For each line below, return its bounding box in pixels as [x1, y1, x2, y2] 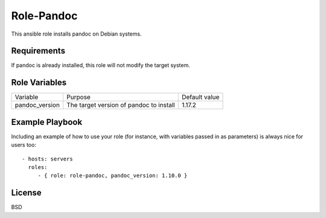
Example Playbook [11, 117, 83, 127]
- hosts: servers [22, 155, 73, 162]
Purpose [66, 93, 91, 101]
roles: [28, 164, 48, 171]
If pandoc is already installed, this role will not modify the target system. [11, 62, 190, 69]
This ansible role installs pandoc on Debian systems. [11, 30, 142, 37]
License [11, 188, 42, 198]
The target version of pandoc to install [66, 101, 175, 109]
